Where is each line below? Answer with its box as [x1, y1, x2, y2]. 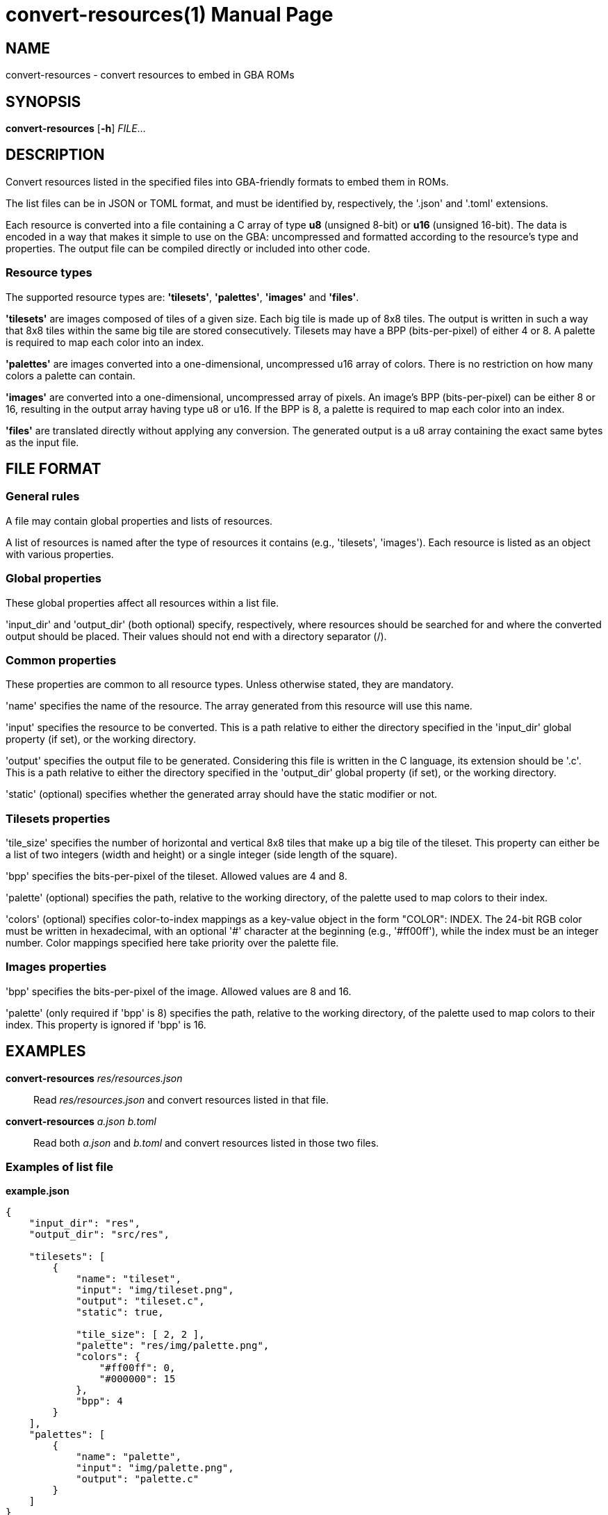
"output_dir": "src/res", [28, 1229, 170, 1240]
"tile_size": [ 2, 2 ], [76, 1329, 205, 1341]
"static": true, [76, 1307, 164, 1318]
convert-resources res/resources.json [6, 1072, 183, 1084]
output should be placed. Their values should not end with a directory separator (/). [6, 630, 387, 642]
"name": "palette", [76, 1451, 181, 1463]
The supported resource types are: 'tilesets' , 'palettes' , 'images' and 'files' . [6, 290, 359, 303]
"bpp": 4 [76, 1395, 123, 1407]
